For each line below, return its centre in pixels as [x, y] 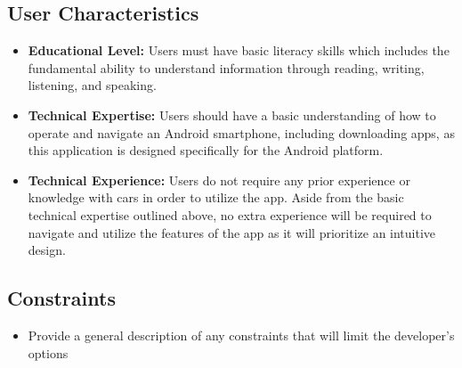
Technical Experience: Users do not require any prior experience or [219, 180]
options [48, 352]
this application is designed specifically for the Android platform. [206, 150]
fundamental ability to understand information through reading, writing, [226, 67]
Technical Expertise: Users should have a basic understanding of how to [232, 114]
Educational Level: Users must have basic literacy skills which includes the [239, 50]
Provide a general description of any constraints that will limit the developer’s [241, 335]
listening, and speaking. [92, 85]
